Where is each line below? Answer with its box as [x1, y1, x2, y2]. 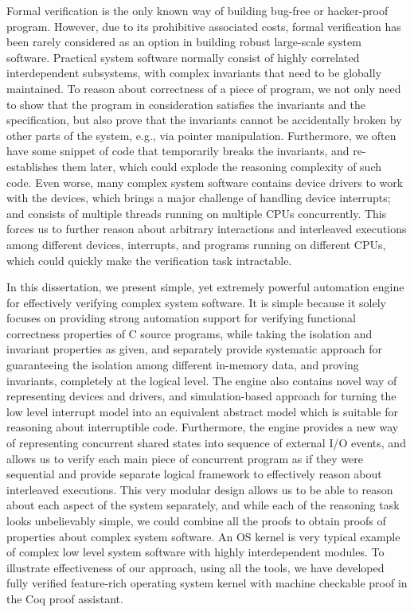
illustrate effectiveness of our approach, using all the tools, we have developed [6, 559, 385, 575]
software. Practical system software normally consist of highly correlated [6, 49, 360, 65]
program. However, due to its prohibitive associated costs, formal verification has [6, 18, 401, 34]
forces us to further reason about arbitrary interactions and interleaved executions [6, 220, 407, 237]
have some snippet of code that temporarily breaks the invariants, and [6, 142, 350, 159]
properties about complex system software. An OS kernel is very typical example [6, 528, 400, 544]
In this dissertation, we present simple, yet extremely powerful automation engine [6, 279, 404, 295]
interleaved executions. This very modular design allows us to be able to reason [6, 481, 393, 497]
